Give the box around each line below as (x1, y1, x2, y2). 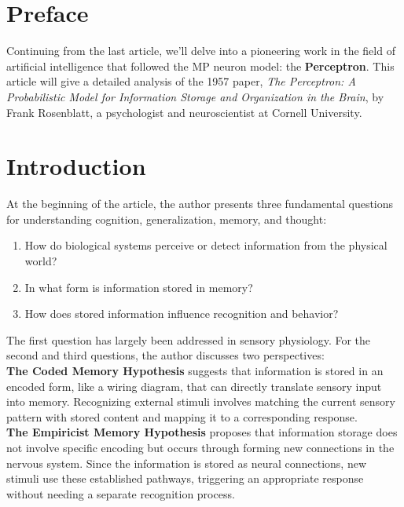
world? (24, 253, 57, 268)
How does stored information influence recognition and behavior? (24, 305, 339, 322)
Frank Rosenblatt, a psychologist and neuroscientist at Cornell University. (6, 104, 362, 120)
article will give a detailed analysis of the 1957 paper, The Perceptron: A (6, 73, 356, 89)
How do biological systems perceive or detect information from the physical (24, 237, 387, 253)
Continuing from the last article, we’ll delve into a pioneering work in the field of (6, 42, 395, 59)
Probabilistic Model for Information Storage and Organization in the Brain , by (6, 88, 384, 104)
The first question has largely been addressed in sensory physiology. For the (6, 331, 371, 348)
